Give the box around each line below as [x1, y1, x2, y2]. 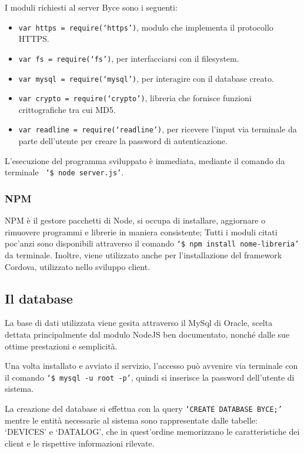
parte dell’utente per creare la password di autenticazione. [18, 135, 228, 147]
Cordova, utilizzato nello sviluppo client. [5, 260, 151, 272]
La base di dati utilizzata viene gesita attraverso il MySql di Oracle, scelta [5, 317, 273, 329]
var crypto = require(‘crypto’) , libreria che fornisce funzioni [18, 92, 252, 104]
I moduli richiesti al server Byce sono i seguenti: [5, 1, 178, 13]
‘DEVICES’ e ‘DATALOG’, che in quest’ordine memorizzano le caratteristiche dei [5, 425, 300, 438]
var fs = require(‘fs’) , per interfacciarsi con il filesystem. [18, 52, 239, 64]
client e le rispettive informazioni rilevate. [5, 437, 155, 449]
